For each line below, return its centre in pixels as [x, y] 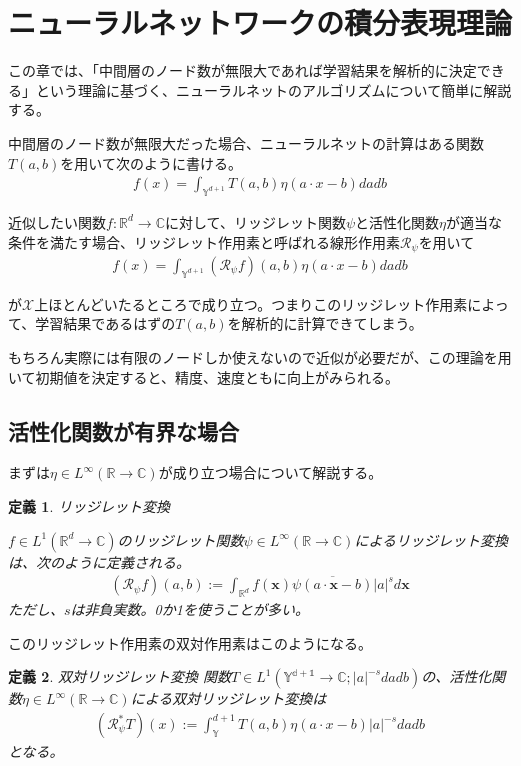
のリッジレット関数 [180, 539]
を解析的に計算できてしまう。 [325, 323]
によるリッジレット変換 [431, 539]
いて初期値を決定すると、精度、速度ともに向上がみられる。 [204, 376]
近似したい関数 [57, 221]
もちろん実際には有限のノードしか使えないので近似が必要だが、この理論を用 [260, 356]
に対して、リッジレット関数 [255, 221]
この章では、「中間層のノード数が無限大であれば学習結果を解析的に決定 [242, 70]
